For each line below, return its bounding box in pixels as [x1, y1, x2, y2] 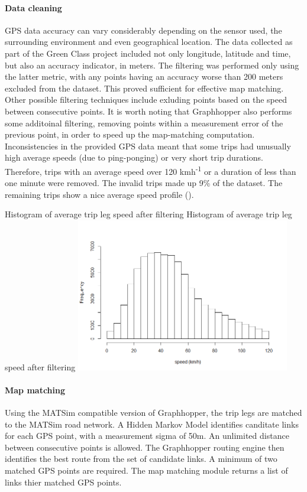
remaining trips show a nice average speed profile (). [5, 188, 194, 200]
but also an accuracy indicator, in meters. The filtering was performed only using [5, 58, 299, 71]
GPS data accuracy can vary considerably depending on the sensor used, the [5, 24, 282, 36]
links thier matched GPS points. [5, 475, 122, 488]
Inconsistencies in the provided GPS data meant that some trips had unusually [5, 139, 291, 152]
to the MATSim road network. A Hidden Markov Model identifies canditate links [5, 418, 299, 430]
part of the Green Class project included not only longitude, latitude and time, [5, 47, 291, 59]
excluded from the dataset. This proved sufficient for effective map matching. [5, 82, 284, 94]
